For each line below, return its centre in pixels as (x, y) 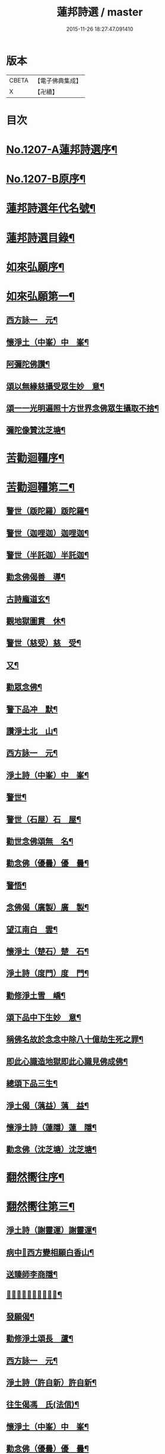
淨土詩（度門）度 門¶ (47, 973)
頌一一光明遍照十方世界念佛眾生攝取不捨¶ (82, 408)
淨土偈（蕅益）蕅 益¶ (47, 1105)
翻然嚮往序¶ (35, 1177)
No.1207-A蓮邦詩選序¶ (62, 150)
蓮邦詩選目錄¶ (41, 238)
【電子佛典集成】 (58, 81)
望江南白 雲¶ (32, 929)
